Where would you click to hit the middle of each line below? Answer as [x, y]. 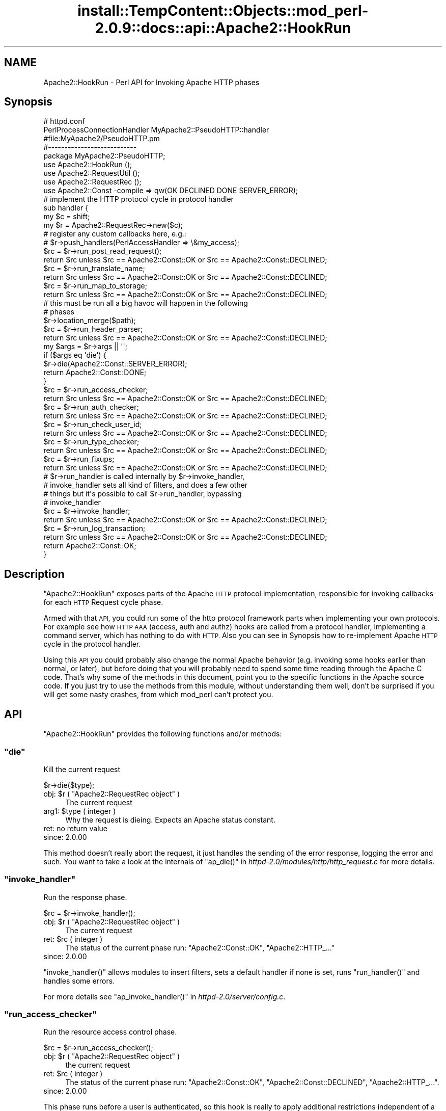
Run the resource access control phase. [110, 1032]
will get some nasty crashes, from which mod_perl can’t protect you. [158, 695]
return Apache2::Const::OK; [90, 546]
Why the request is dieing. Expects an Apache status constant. [170, 819]
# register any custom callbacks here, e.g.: [115, 234]
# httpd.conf [64, 121]
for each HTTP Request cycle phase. [103, 602]
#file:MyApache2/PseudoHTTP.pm [102, 139]
